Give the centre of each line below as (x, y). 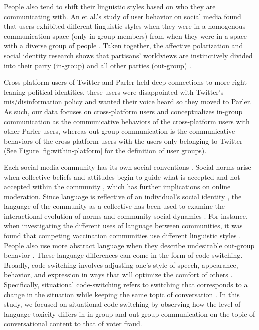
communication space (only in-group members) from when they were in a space (126, 36)
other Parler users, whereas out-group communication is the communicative (120, 131)
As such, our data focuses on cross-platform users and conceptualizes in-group (123, 111)
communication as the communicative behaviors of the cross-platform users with (127, 121)
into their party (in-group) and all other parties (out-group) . (98, 65)
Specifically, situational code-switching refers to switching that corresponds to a (126, 284)
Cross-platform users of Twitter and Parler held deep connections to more (117, 82)
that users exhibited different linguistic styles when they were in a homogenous (125, 26)
